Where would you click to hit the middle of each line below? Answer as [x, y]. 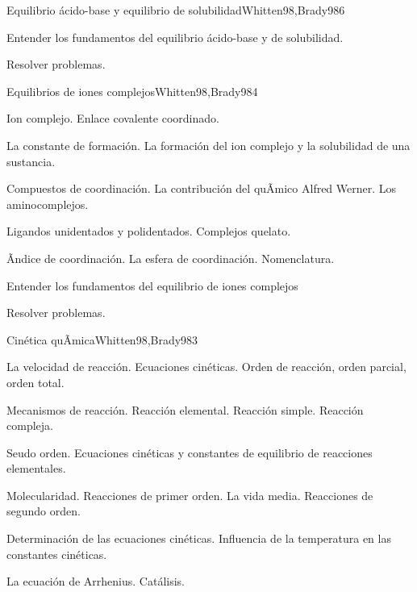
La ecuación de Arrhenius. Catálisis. [96, 581]
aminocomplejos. [48, 204]
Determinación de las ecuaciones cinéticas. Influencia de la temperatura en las [199, 538]
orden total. [35, 382]
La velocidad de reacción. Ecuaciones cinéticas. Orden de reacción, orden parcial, [206, 367]
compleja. [30, 425]
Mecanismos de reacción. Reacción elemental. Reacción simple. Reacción [185, 409]
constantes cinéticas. [57, 554]
